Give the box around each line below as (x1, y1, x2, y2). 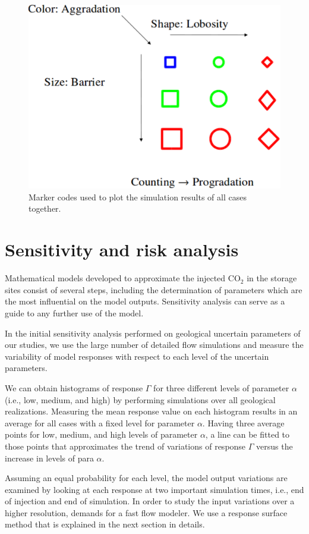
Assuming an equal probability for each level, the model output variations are (5, 472, 288, 484)
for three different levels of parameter (153, 381, 289, 394)
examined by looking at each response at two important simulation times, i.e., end (5, 483, 304, 495)
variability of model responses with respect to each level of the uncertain (5, 350, 269, 362)
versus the (256, 439, 293, 452)
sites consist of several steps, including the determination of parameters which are (5, 283, 302, 296)
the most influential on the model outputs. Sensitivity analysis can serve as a (5, 295, 285, 307)
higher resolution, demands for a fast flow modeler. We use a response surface (5, 506, 288, 519)
